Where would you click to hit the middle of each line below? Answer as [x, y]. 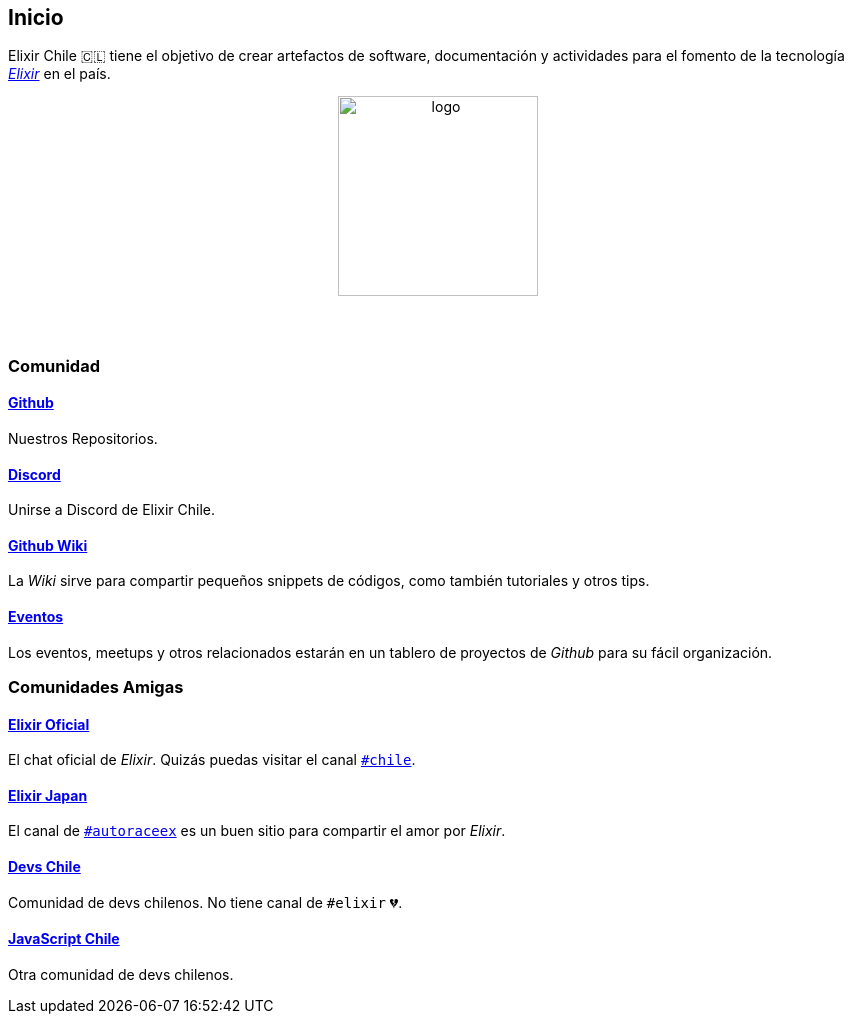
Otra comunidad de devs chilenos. [121, 974]
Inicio [36, 17]
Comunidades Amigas [96, 687]
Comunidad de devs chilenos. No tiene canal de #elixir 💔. [205, 902]
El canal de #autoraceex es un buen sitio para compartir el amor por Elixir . [257, 831]
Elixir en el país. [59, 74]
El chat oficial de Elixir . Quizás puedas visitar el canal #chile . [212, 760]
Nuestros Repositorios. [83, 439]
